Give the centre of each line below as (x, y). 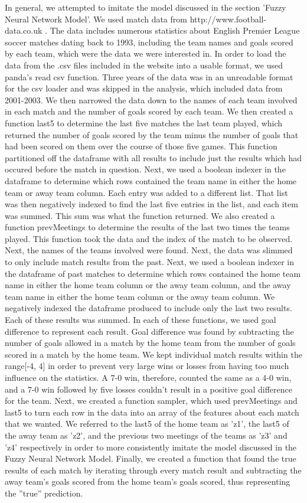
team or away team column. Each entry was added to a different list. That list (146, 192)
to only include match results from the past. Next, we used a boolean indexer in (150, 262)
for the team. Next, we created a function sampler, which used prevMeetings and (151, 401)
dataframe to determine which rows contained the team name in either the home (151, 180)
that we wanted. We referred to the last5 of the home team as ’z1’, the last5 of (147, 424)
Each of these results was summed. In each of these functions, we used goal (141, 320)
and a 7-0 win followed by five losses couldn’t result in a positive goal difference (148, 389)
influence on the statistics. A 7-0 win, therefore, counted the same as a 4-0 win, (148, 377)
